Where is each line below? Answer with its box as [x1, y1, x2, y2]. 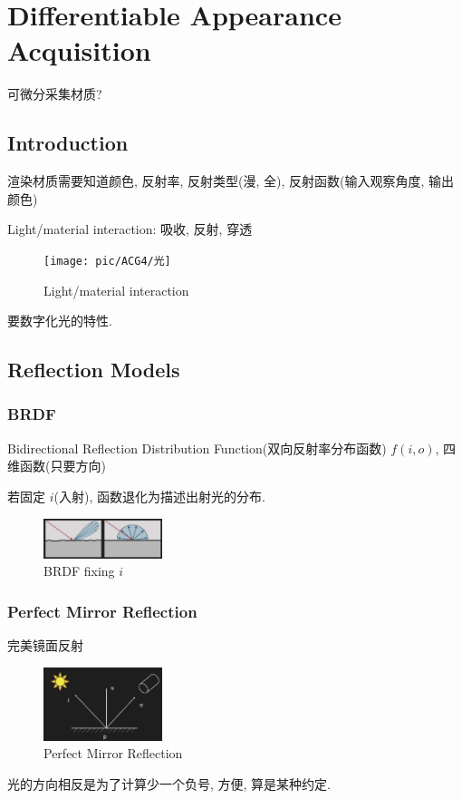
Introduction [7, 129, 129, 157]
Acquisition [7, 32, 151, 69]
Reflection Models [7, 356, 180, 384]
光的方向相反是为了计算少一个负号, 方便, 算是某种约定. [7, 774, 331, 793]
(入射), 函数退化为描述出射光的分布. [53, 486, 265, 505]
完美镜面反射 [7, 636, 83, 655]
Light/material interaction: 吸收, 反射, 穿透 [7, 219, 253, 239]
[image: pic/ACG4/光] [43, 254, 171, 268]
